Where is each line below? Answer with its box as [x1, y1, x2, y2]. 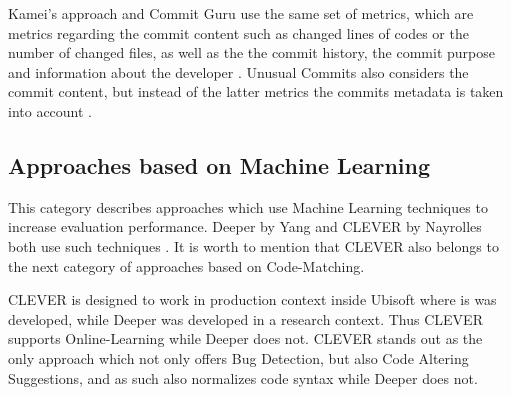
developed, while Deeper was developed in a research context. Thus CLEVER [8, 308, 483, 329]
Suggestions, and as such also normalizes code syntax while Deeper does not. [8, 367, 478, 388]
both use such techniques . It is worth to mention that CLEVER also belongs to [8, 235, 499, 256]
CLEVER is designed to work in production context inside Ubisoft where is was [8, 289, 497, 310]
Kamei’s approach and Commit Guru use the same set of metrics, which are [8, 3, 474, 23]
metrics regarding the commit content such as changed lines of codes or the [8, 22, 469, 43]
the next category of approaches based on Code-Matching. [8, 255, 365, 276]
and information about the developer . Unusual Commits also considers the [8, 61, 469, 82]
